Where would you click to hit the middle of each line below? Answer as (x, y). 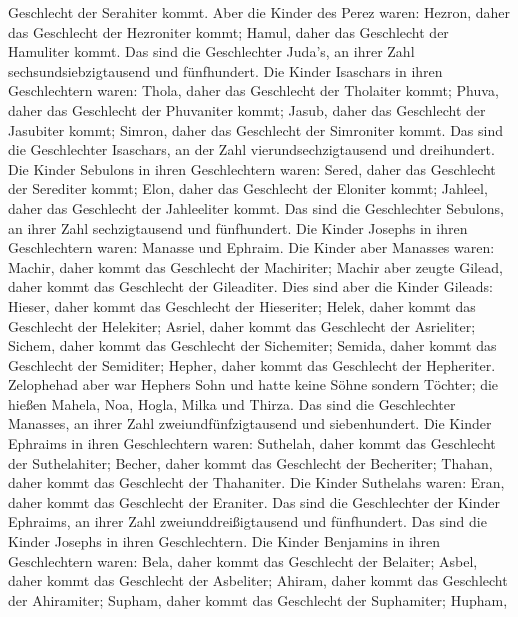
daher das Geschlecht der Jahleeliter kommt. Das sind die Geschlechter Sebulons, (256, 207)
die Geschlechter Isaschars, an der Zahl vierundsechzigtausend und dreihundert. (251, 149)
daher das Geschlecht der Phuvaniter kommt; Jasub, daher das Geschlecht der (247, 109)
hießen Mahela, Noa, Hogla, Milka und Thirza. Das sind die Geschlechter (232, 403)
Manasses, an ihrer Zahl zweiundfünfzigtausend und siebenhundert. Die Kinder (250, 423)
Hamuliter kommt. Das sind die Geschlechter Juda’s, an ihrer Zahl (211, 51)
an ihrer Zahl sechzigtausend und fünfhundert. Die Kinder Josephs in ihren (238, 227)
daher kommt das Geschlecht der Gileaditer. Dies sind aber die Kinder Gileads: (250, 286)
